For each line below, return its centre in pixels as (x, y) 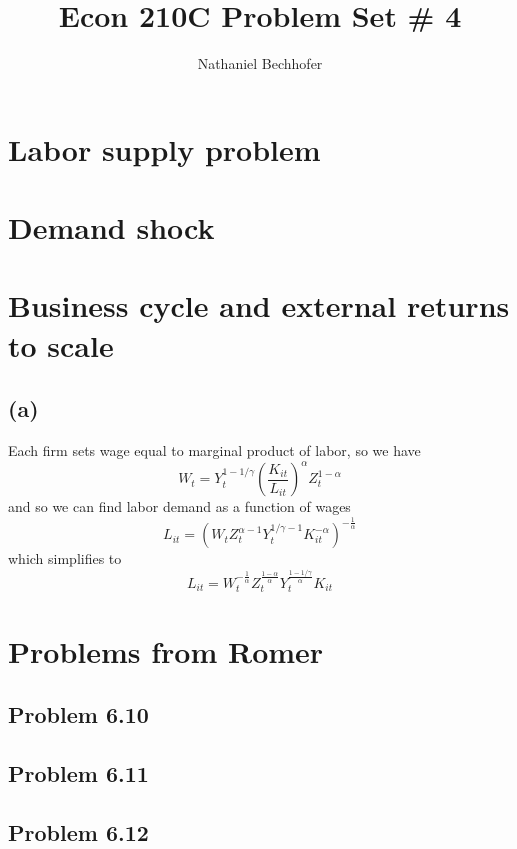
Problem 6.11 (78, 772)
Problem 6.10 (78, 714)
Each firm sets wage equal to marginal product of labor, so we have (214, 450)
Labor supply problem (164, 148)
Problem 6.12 (78, 831)
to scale (61, 344)
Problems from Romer (166, 650)
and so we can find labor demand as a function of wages (179, 506)
